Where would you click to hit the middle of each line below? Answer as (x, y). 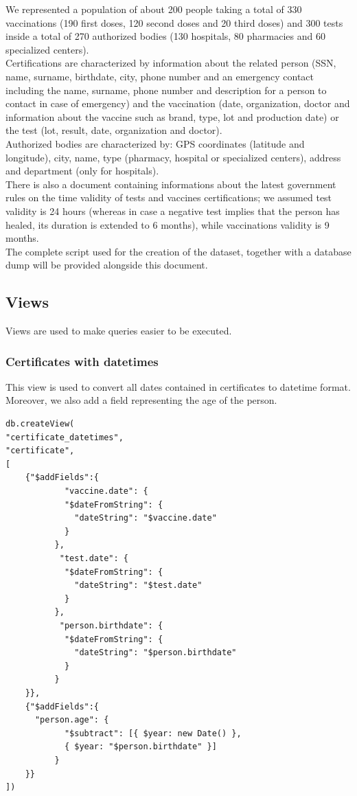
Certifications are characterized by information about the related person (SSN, (171, 63)
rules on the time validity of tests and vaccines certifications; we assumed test (169, 197)
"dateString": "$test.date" (138, 585)
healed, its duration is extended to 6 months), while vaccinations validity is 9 (168, 224)
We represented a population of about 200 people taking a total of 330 (154, 9)
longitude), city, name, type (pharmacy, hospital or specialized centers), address (173, 157)
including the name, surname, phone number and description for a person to (166, 90)
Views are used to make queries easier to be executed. (119, 331)
